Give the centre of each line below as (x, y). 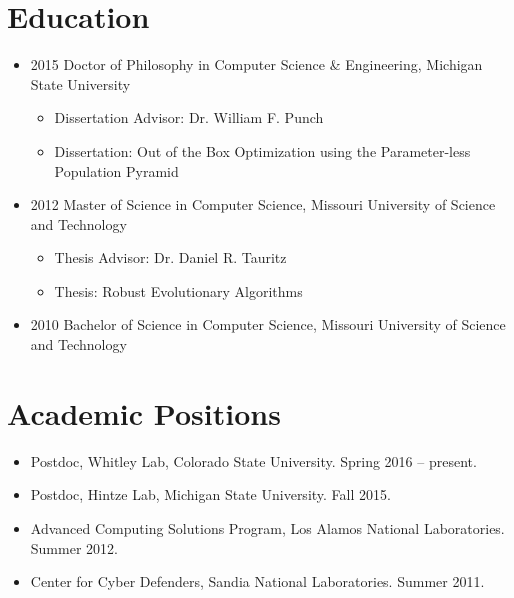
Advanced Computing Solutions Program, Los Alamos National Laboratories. (267, 527)
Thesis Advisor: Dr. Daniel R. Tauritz (170, 257)
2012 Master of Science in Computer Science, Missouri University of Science (263, 204)
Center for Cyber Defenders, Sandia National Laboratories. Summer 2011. (257, 581)
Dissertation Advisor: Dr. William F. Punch (189, 117)
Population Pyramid (116, 170)
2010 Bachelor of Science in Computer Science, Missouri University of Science (268, 324)
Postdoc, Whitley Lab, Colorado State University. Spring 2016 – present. (253, 460)
